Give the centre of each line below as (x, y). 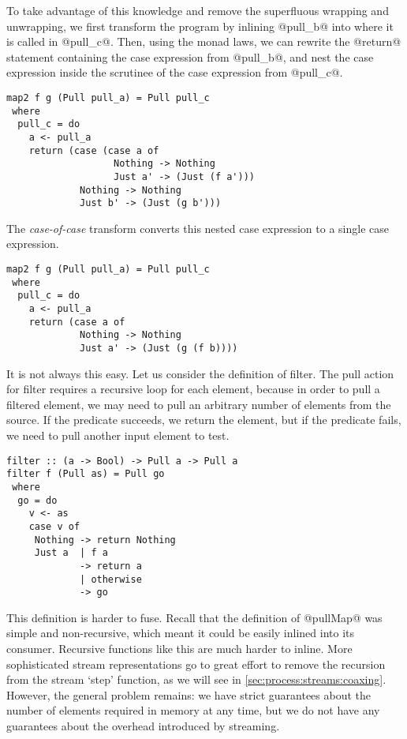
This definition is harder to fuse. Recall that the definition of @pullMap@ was (194, 617)
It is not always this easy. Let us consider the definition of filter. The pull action (200, 373)
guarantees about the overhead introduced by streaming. (143, 726)
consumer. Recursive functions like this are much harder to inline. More (179, 649)
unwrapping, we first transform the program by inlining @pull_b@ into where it (200, 26)
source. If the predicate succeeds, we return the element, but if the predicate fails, (204, 420)
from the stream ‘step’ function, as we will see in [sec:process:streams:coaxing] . (196, 679)
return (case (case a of (94, 150)
